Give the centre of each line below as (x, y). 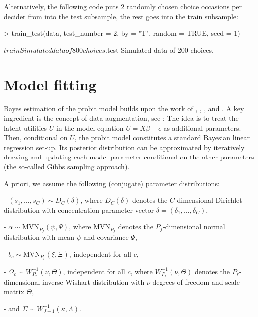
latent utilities (26, 127)
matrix (14, 291)
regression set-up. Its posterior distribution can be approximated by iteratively (124, 147)
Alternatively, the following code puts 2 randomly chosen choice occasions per (123, 6)
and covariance (106, 237)
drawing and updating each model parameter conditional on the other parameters (129, 157)
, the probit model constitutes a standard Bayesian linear (162, 137)
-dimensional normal (194, 227)
